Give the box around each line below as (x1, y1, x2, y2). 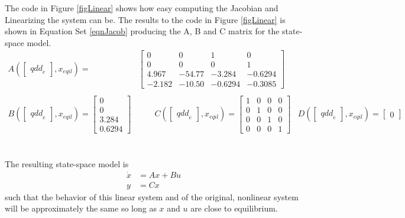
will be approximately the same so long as (5, 202, 157, 214)
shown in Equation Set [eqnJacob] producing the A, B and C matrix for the (5, 25, 280, 37)
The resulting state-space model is (5, 157, 129, 170)
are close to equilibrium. (190, 202, 278, 214)
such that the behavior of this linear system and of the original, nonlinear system (5, 190, 299, 203)
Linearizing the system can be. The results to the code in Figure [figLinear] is (5, 13, 286, 25)
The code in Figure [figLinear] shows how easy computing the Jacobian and (5, 2, 278, 14)
